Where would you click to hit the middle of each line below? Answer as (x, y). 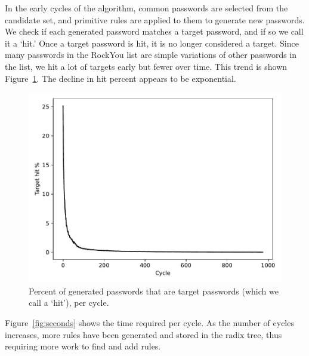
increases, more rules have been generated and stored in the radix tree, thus (143, 334)
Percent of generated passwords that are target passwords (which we (154, 291)
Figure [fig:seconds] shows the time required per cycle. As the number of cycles (149, 322)
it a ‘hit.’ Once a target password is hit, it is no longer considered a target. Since (152, 43)
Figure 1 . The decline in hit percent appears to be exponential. (120, 78)
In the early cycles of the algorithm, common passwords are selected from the (146, 8)
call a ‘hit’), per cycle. (69, 303)
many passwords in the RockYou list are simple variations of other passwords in (151, 55)
